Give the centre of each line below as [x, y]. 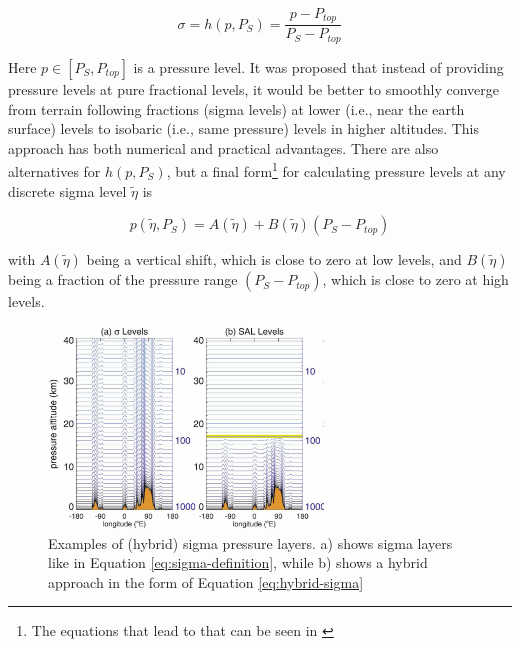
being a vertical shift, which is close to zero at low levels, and [274, 259]
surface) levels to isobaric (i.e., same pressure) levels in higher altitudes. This [244, 128]
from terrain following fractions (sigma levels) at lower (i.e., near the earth [236, 108]
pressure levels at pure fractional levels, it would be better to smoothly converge [253, 88]
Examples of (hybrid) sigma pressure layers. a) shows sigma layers [250, 542]
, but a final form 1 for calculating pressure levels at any [336, 169]
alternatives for [54, 170]
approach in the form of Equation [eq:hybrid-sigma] [206, 581]
